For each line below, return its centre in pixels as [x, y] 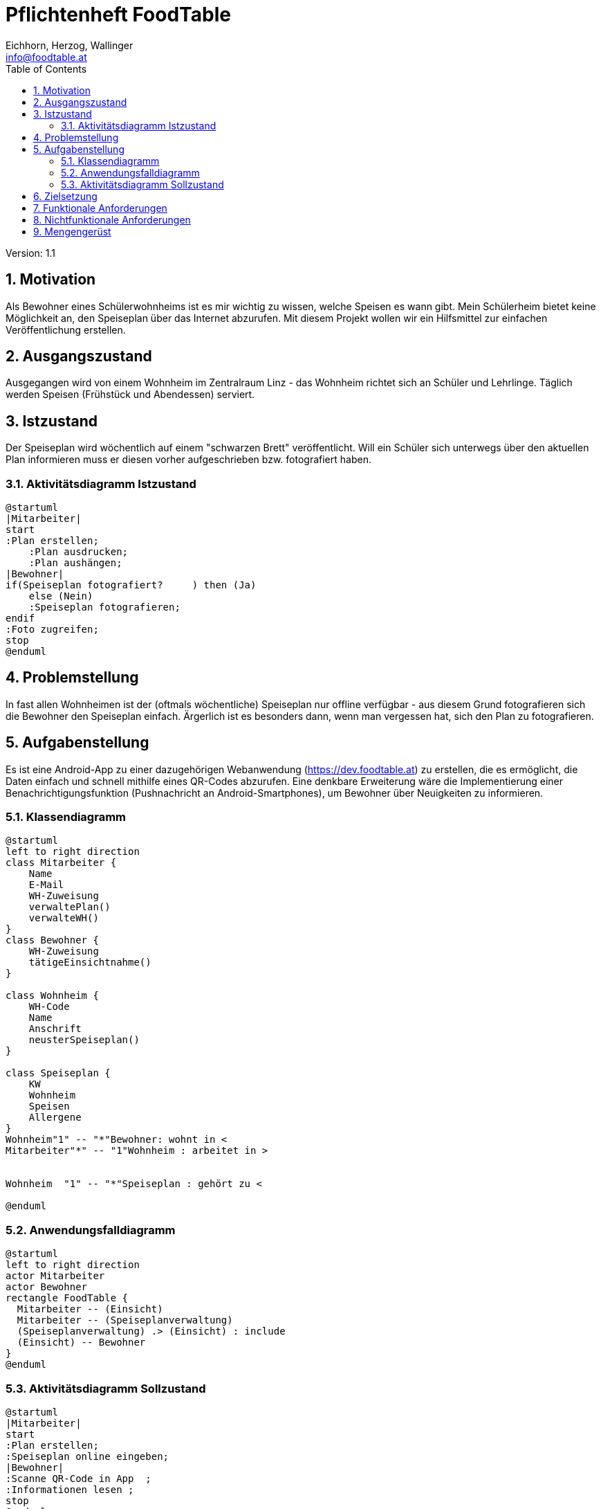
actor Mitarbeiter [55, 1276]
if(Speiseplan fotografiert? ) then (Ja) [131, 585]
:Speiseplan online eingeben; [87, 1456]
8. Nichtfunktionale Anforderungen [112, 219]
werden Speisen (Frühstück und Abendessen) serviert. [130, 395]
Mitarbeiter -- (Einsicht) [90, 1309]
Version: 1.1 [31, 253]
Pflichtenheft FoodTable [118, 15]
